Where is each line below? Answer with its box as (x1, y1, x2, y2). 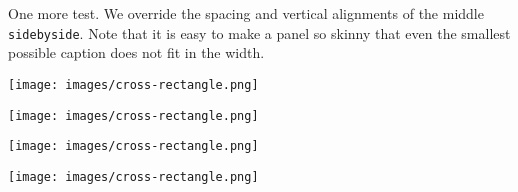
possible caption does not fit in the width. (8, 42, 265, 63)
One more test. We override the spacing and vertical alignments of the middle (8, 3, 484, 23)
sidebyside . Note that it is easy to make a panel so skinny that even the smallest (8, 22, 511, 43)
